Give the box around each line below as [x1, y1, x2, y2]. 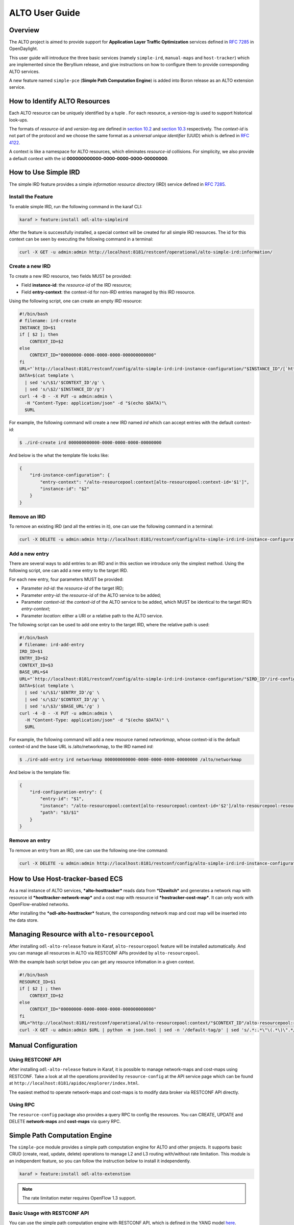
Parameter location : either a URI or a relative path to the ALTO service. [21, 612, 164, 618]
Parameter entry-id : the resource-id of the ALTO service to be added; [21, 592, 161, 598]
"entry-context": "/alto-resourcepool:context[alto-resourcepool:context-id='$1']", [40, 479, 249, 485]
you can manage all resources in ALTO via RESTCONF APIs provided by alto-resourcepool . [9, 950, 200, 956]
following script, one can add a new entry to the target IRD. [9, 567, 128, 573]
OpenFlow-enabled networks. [9, 902, 70, 907]
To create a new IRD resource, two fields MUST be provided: [9, 273, 132, 279]
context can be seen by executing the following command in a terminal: [9, 236, 153, 242]
